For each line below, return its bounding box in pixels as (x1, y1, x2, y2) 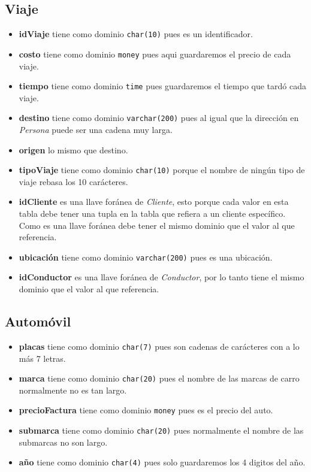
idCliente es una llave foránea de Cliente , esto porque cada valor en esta (19, 195, 289, 208)
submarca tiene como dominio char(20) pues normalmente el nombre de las (19, 424, 304, 437)
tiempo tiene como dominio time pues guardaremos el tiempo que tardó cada (19, 80, 306, 92)
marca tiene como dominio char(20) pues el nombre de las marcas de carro (19, 372, 300, 385)
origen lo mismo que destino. (19, 143, 128, 156)
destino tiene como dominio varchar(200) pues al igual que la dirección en (19, 111, 299, 124)
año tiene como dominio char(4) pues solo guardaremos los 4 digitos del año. (19, 456, 306, 468)
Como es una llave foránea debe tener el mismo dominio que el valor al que (19, 219, 295, 231)
